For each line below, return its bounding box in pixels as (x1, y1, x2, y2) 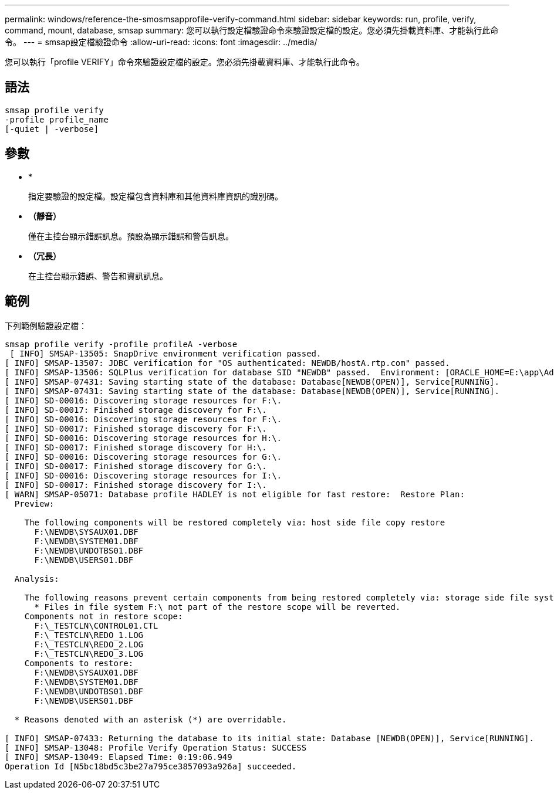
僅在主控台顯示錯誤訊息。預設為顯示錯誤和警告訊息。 (28, 230, 234, 241)
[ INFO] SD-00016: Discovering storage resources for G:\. (5, 452, 282, 462)
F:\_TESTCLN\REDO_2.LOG (34, 639, 144, 649)
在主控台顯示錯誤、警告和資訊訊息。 (28, 270, 168, 281)
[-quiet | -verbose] (5, 124, 99, 134)
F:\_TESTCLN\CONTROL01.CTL (34, 620, 158, 630)
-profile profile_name (5, 114, 109, 124)
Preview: (14, 498, 55, 508)
